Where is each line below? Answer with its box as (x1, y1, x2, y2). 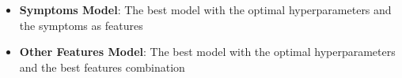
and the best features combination (19, 58, 185, 75)
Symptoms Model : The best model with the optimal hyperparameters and (19, 2, 392, 17)
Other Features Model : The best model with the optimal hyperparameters (19, 43, 396, 60)
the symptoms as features (19, 17, 143, 33)
